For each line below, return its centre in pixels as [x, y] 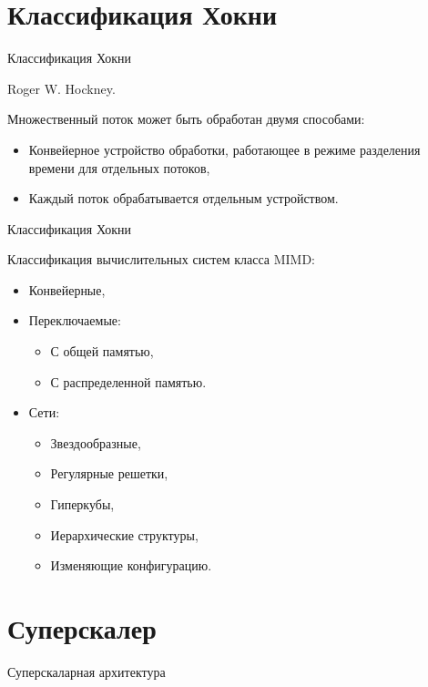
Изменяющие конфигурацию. [131, 565]
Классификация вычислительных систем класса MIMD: [161, 259]
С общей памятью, [102, 351]
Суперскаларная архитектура [87, 671]
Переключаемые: [75, 320]
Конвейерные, [67, 289]
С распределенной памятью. [128, 381]
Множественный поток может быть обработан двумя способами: [186, 119]
